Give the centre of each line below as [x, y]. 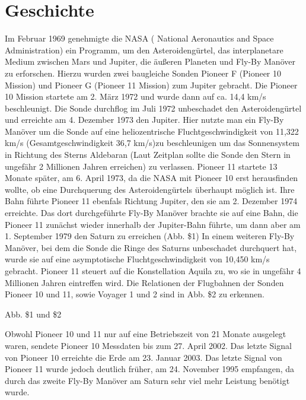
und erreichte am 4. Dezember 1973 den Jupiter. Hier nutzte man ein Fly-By [144, 120]
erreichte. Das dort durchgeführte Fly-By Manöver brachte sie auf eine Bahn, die [152, 213]
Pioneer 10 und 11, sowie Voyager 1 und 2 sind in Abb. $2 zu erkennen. [135, 294]
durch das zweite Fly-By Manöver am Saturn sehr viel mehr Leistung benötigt [147, 380]
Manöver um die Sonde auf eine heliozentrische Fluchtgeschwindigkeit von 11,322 [152, 131]
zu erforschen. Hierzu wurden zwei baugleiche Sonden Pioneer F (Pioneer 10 [143, 73]
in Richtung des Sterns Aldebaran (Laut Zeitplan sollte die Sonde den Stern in [148, 155]
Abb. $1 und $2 [33, 314]
